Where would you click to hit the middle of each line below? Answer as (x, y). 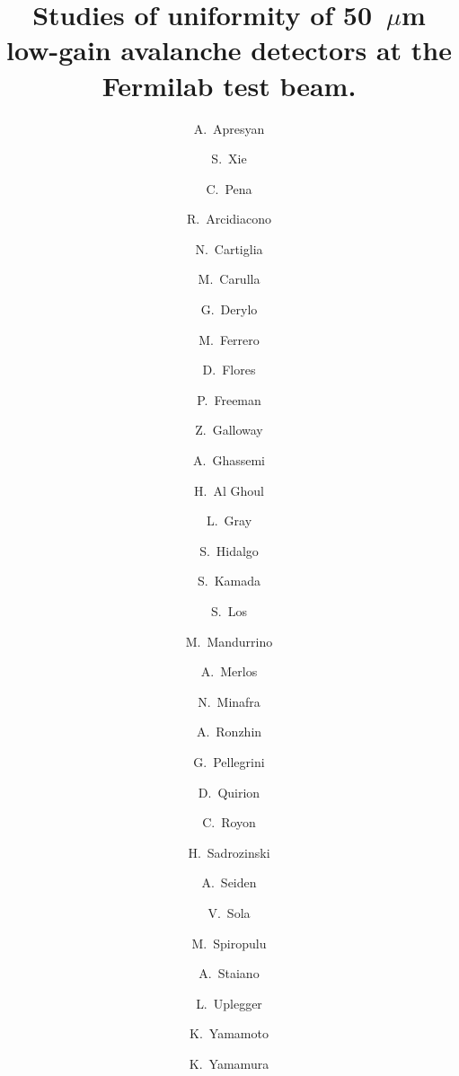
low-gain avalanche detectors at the (229, 50)
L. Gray (229, 520)
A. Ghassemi (229, 460)
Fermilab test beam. (229, 85)
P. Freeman (229, 399)
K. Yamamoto (229, 1033)
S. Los (229, 611)
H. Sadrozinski (229, 852)
